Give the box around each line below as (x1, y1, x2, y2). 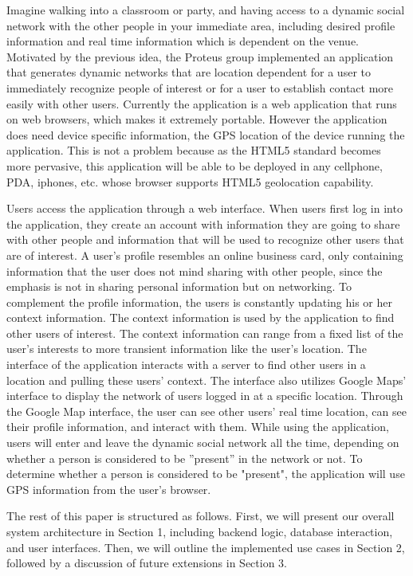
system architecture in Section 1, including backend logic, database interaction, (6, 523, 393, 539)
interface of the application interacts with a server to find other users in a (6, 356, 366, 373)
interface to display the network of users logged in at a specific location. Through (6, 387, 403, 404)
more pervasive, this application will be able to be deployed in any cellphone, (6, 157, 383, 174)
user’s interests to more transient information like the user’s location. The (6, 340, 367, 357)
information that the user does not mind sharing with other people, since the (6, 262, 383, 279)
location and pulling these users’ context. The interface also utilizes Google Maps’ (6, 371, 407, 388)
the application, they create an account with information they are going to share (6, 215, 400, 232)
